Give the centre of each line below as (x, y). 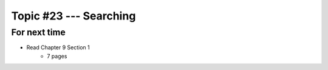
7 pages (57, 56)
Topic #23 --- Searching (73, 16)
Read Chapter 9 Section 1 (58, 47)
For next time (39, 32)
